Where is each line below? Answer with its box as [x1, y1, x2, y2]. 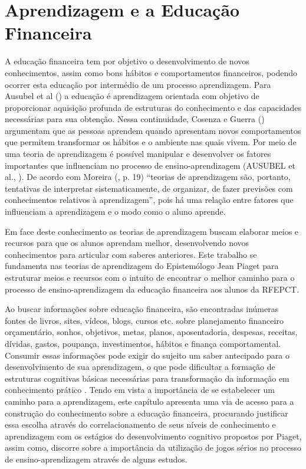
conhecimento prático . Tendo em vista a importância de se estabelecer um [5, 383, 275, 396]
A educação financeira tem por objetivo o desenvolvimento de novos [5, 55, 249, 67]
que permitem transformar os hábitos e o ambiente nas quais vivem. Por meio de [5, 136, 297, 148]
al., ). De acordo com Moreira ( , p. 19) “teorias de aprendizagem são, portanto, [5, 170, 291, 183]
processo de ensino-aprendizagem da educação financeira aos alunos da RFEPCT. [5, 283, 300, 295]
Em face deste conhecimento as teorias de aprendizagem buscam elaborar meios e [5, 225, 299, 237]
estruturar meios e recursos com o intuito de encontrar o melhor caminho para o [5, 271, 295, 283]
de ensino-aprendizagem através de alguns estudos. [5, 452, 187, 465]
